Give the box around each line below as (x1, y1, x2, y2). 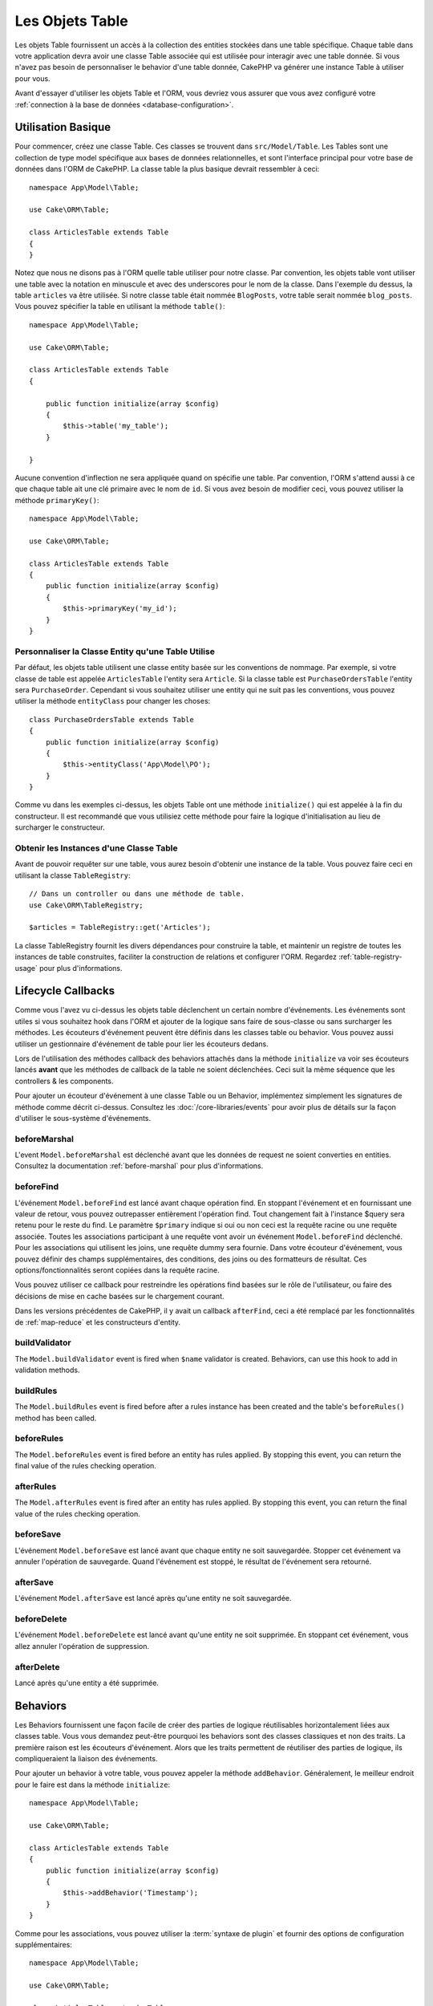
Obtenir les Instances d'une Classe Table (14, 843, 178, 854)
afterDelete (14, 1661, 60, 1672)
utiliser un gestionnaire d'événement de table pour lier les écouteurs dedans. (14, 1039, 269, 1049)
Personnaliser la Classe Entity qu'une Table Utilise (14, 646, 216, 657)
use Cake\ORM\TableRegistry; (29, 900, 144, 910)
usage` (14, 963, 38, 973)
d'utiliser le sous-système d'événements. (14, 1113, 152, 1123)
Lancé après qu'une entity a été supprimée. (14, 1678, 160, 1687)
